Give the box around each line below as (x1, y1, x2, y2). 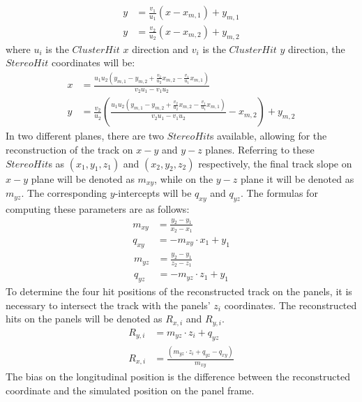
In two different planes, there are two (6, 128, 164, 143)
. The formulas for (240, 186, 318, 200)
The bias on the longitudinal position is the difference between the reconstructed (6, 369, 350, 384)
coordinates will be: (52, 55, 135, 70)
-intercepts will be (114, 186, 192, 200)
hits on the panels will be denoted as (6, 311, 163, 326)
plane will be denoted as (31, 171, 135, 186)
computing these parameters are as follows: (6, 201, 190, 216)
